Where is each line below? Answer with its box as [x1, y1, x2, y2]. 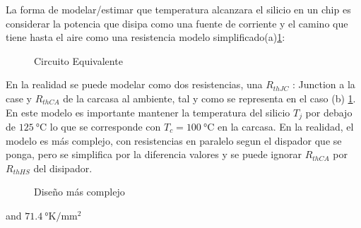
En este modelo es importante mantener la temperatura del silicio [6, 104, 290, 119]
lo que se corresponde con [49, 119, 161, 134]
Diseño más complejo [34, 184, 125, 199]
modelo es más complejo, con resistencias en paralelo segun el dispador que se [6, 133, 342, 148]
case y [6, 90, 32, 105]
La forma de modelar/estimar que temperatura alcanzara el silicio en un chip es [6, 2, 351, 16]
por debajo [305, 104, 353, 119]
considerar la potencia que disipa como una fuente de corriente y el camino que [6, 16, 348, 30]
